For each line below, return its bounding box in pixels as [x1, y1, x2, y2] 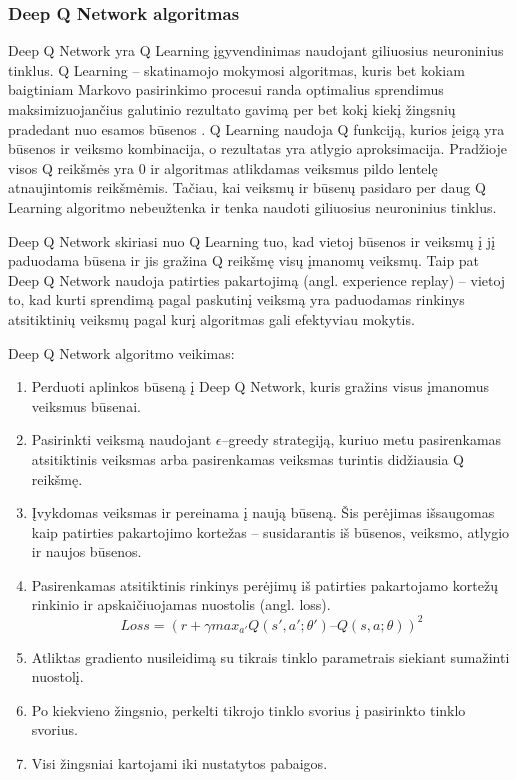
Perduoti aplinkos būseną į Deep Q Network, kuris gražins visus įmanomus [31, 376, 490, 397]
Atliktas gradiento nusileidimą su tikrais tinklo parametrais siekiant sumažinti [31, 646, 510, 667]
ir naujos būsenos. [31, 541, 142, 562]
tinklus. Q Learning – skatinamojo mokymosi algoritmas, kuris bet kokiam [8, 59, 465, 80]
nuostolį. [31, 666, 84, 687]
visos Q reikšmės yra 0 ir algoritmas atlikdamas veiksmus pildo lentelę [8, 157, 438, 178]
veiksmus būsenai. [31, 395, 141, 416]
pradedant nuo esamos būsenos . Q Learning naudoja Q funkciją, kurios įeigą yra [8, 118, 505, 139]
